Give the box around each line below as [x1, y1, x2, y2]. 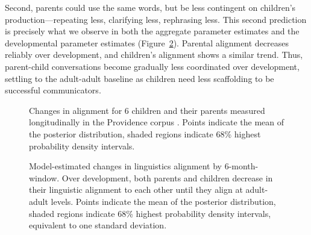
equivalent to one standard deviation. [29, 219, 167, 231]
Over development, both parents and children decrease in [61, 171, 273, 184]
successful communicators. [5, 84, 101, 96]
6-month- [224, 160, 259, 172]
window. [29, 171, 60, 184]
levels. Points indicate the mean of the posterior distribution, [51, 195, 276, 207]
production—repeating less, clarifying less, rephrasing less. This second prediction [5, 13, 307, 25]
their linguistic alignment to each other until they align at [29, 183, 243, 196]
